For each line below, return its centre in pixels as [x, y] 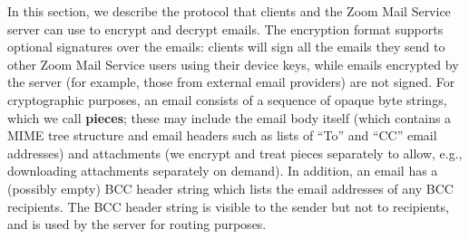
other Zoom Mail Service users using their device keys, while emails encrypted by [233, 64]
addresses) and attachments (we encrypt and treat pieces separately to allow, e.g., [235, 153]
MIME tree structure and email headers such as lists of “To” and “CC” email [222, 135]
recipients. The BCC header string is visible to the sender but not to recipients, [228, 206]
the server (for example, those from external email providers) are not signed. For [231, 82]
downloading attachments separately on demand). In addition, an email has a [223, 171]
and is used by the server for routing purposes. [137, 224]
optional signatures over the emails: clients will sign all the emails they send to [226, 47]
